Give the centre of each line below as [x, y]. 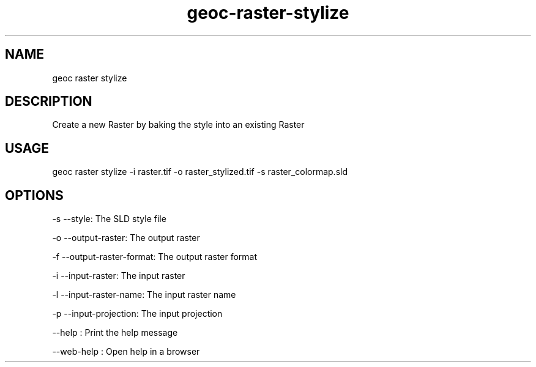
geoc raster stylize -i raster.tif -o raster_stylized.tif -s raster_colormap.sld [200, 172]
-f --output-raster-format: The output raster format [155, 257]
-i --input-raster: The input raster [119, 276]
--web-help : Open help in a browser [126, 352]
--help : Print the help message [115, 333]
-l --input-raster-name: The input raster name [144, 295]
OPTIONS [34, 195]
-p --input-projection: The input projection [137, 314]
